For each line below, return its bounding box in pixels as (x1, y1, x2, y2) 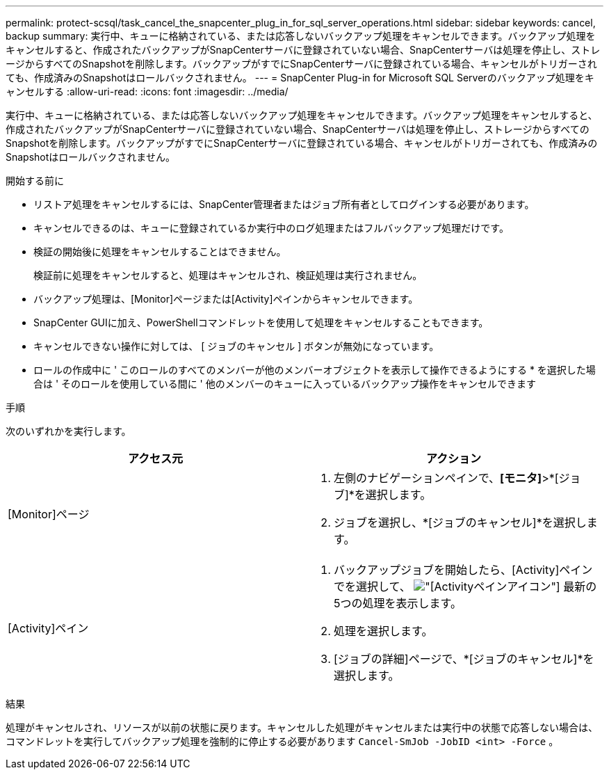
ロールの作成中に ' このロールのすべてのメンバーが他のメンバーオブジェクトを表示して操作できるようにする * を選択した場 (33, 364, 596, 376)
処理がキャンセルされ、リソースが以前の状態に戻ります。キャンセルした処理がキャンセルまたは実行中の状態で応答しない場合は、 (6, 721, 599, 733)
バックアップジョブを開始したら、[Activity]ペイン (334, 563, 593, 577)
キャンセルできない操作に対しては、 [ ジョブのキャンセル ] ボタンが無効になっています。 (33, 340, 439, 352)
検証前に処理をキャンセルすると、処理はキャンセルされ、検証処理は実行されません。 (33, 269, 423, 281)
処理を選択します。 (334, 624, 433, 638)
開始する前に (6, 175, 64, 186)
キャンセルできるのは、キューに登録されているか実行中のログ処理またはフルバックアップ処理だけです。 (33, 222, 509, 234)
